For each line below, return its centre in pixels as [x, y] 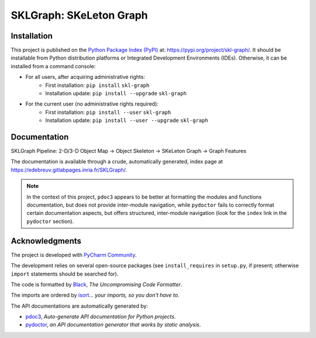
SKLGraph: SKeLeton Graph [80, 15]
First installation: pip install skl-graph [97, 85]
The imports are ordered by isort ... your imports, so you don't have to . [95, 295]
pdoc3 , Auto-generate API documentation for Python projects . [101, 317]
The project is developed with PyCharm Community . [74, 255]
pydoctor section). [50, 221]
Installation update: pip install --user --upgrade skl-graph [127, 120]
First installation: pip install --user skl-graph [108, 112]
